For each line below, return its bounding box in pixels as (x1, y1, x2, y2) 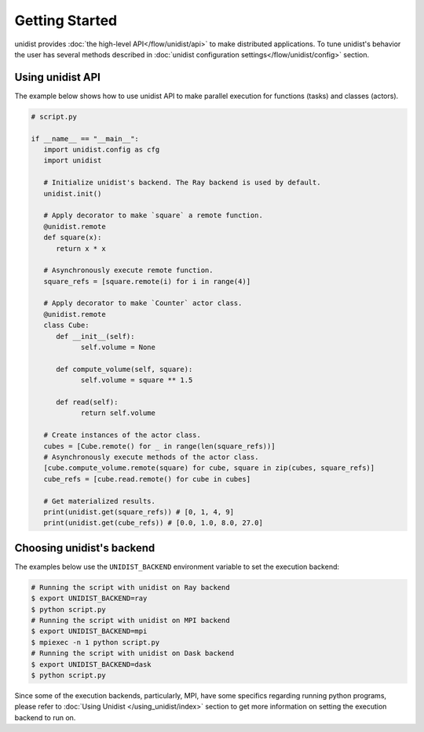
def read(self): (56, 397, 119, 406)
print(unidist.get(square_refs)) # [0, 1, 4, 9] (43, 507, 235, 516)
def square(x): (43, 233, 102, 242)
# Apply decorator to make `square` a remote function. (43, 211, 263, 220)
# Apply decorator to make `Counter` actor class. (43, 299, 243, 308)
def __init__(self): (56, 332, 135, 341)
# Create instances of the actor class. (43, 431, 202, 439)
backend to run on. (14, 712, 76, 722)
